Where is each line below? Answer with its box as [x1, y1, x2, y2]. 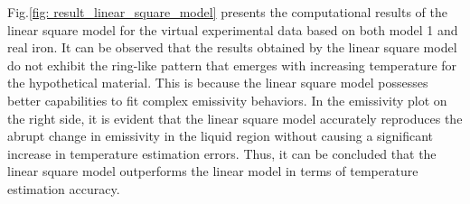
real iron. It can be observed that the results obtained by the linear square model [7, 38, 457, 57]
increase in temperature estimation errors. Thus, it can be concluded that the [7, 144, 437, 162]
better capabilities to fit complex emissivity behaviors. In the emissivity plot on [7, 90, 447, 109]
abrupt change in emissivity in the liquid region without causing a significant [7, 126, 433, 145]
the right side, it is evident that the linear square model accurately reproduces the [7, 108, 463, 127]
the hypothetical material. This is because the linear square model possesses [7, 73, 428, 92]
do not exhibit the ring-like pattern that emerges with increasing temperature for [7, 55, 457, 74]
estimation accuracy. [7, 179, 120, 198]
